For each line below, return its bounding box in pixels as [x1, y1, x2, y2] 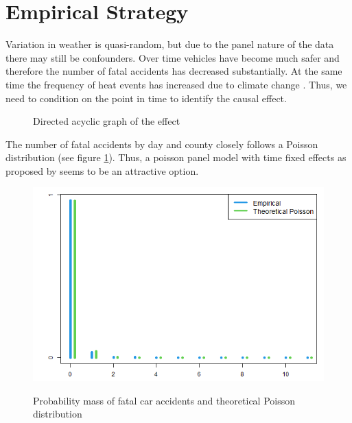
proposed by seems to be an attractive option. [5, 163, 199, 178]
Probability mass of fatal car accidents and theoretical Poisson [33, 393, 296, 407]
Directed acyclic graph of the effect [33, 114, 180, 128]
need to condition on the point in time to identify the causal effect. [5, 90, 287, 105]
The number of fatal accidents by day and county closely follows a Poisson [5, 136, 318, 151]
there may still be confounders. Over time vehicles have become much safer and [5, 50, 340, 64]
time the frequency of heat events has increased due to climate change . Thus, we [5, 77, 347, 91]
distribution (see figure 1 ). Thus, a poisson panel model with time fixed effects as [5, 150, 347, 165]
